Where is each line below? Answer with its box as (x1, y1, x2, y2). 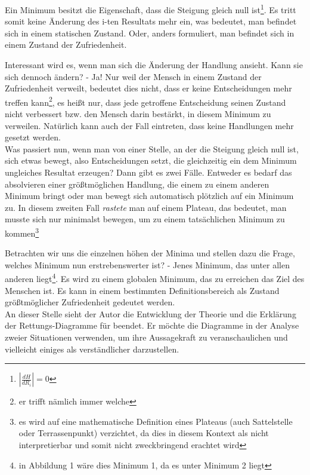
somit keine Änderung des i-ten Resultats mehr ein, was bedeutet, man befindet (5, 15, 297, 27)
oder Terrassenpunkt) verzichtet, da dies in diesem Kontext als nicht (18, 427, 269, 439)
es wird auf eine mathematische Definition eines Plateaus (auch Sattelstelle (18, 415, 293, 427)
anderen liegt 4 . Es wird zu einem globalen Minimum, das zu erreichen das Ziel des (5, 271, 305, 285)
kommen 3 (5, 225, 39, 239)
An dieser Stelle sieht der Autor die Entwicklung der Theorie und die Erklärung (5, 307, 296, 320)
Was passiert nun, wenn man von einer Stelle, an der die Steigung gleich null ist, (5, 142, 299, 155)
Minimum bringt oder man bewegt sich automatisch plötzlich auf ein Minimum (5, 189, 294, 202)
